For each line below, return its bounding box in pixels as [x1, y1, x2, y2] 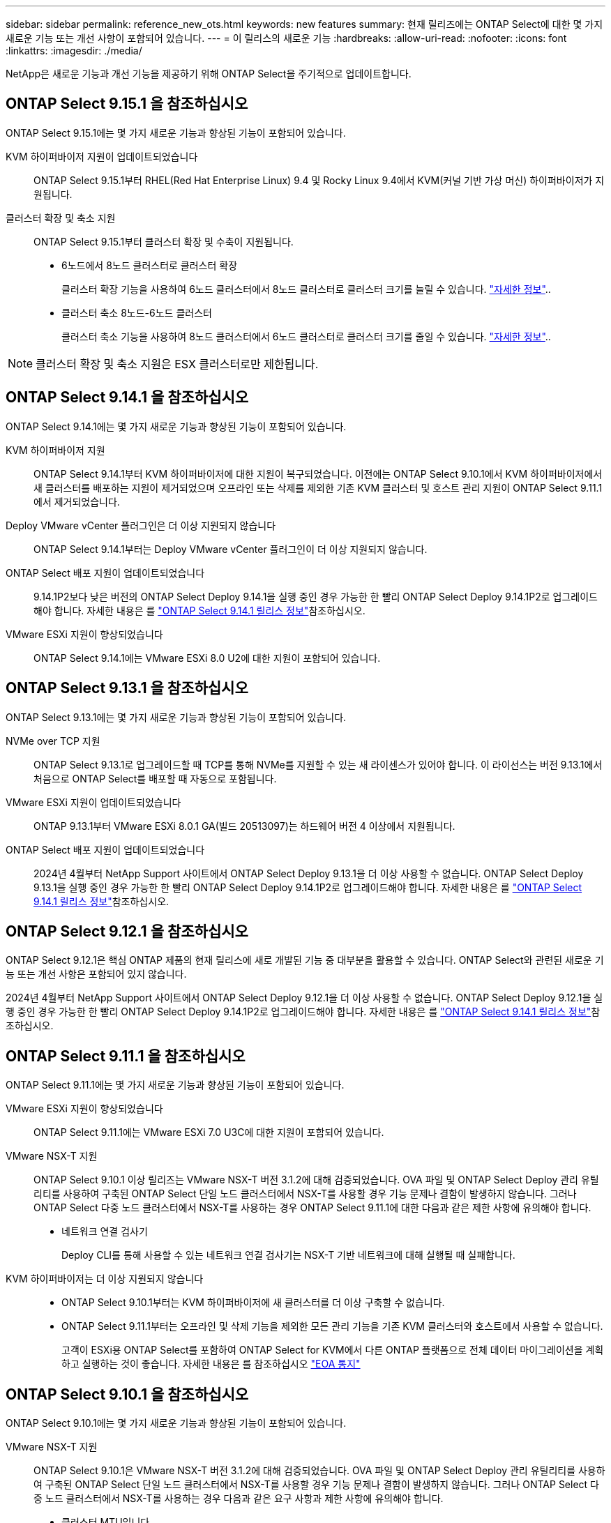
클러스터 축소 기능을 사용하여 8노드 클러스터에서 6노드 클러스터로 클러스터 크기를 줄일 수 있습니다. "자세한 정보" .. [61, 330, 551, 342]
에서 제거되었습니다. [33, 495, 120, 508]
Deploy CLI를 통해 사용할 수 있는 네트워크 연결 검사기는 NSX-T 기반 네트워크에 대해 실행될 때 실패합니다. [61, 1249, 515, 1261]
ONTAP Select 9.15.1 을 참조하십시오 [6, 95, 248, 113]
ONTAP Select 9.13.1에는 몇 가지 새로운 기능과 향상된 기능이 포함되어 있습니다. [6, 711, 347, 723]
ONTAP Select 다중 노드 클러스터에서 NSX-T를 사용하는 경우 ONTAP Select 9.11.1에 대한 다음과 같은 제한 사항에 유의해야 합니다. [33, 1202, 591, 1214]
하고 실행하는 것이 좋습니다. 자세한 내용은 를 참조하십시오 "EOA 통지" [61, 1358, 361, 1370]
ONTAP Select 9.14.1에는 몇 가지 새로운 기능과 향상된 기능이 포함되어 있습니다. [6, 420, 347, 432]
